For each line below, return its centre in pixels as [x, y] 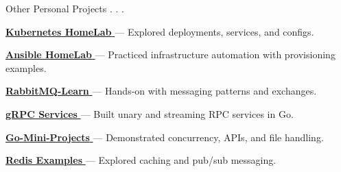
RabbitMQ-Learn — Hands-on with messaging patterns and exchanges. [161, 91]
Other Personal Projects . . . [65, 8]
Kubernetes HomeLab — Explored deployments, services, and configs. [160, 31]
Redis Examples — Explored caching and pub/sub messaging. [141, 160]
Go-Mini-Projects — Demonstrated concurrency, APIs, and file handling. [165, 137]
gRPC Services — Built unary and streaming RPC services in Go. [150, 113]
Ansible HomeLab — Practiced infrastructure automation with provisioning [170, 54]
